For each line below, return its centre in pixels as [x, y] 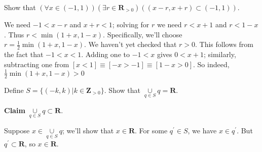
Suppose [17, 130]
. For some [151, 130]
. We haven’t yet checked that [130, 44]
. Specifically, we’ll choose [143, 34]
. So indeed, [211, 64]
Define [14, 90]
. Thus [14, 34]
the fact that [24, 54]
